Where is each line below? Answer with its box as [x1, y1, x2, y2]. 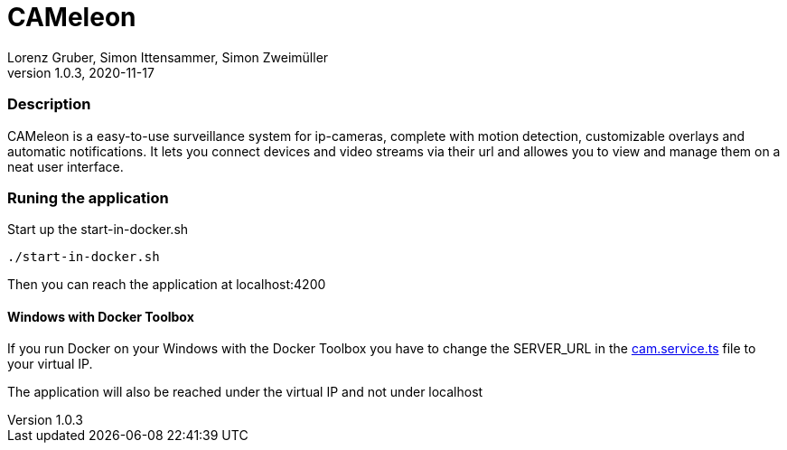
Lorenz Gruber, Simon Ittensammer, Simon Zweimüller [7, 49, 329, 65]
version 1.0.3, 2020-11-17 [7, 64, 155, 80]
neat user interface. [7, 158, 124, 174]
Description [7, 95, 91, 114]
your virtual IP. [7, 356, 93, 372]
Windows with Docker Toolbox [7, 308, 194, 324]
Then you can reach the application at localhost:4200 [7, 277, 326, 293]
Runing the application [7, 188, 169, 207]
